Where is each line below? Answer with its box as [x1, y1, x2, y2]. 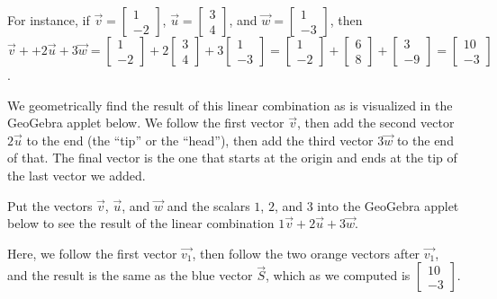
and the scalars [167, 196, 250, 215]
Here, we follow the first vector [7, 243, 177, 262]
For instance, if [7, 11, 90, 29]
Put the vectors [7, 196, 93, 215]
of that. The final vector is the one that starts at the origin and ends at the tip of [7, 148, 457, 167]
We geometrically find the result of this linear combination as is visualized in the [7, 95, 453, 114]
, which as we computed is [266, 266, 411, 285]
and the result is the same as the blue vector [7, 266, 253, 285]
